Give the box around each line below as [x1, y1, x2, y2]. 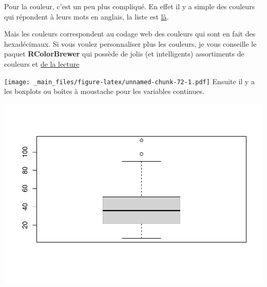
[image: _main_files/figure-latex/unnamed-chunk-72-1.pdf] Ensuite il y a [4, 75, 255, 86]
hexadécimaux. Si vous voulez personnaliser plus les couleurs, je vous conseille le [4, 38, 257, 49]
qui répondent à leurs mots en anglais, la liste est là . [4, 11, 169, 22]
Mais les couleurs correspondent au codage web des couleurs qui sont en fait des [4, 28, 256, 39]
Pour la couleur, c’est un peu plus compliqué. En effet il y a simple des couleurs [4, 1, 255, 11]
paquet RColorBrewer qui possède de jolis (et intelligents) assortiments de [4, 48, 244, 59]
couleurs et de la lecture [4, 58, 80, 69]
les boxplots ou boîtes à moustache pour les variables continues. [4, 86, 204, 97]
